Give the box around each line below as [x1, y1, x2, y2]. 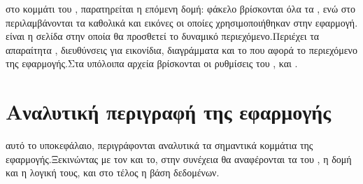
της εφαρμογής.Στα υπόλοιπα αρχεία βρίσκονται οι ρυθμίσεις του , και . [6, 56, 298, 71]
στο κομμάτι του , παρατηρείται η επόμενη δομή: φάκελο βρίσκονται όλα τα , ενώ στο [6, 1, 355, 15]
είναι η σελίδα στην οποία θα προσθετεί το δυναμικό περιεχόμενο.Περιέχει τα [6, 29, 320, 43]
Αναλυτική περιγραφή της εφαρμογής [6, 97, 331, 126]
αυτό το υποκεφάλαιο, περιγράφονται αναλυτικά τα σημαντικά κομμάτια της [6, 138, 313, 153]
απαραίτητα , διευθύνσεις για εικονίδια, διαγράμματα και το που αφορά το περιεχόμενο [6, 42, 357, 57]
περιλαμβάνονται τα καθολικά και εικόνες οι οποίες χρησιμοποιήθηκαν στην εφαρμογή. [6, 15, 358, 29]
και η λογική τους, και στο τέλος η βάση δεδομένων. [6, 165, 220, 180]
